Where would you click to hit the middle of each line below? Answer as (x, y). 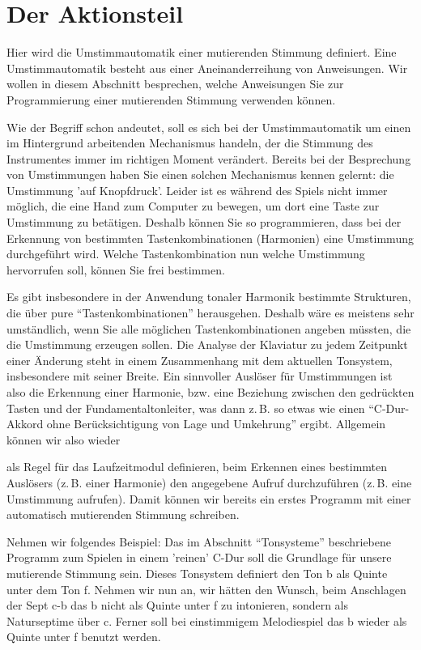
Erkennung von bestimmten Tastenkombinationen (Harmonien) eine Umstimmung (210, 238)
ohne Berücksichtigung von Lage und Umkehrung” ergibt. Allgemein (216, 424)
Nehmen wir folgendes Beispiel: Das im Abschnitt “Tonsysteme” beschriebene (199, 541)
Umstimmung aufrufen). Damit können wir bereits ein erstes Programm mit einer (209, 498)
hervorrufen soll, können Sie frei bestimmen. (116, 269)
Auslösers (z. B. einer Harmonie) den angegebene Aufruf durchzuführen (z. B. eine (209, 482)
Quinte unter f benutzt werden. (84, 637)
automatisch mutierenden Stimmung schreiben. (123, 514)
